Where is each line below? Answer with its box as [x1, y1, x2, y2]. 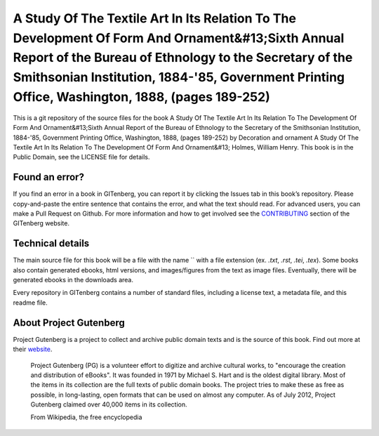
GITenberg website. [13, 219, 70, 227]
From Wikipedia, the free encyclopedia [30, 413, 142, 421]
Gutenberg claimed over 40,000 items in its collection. [30, 400, 187, 409]
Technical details [13, 237, 90, 249]
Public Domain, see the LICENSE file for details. [13, 153, 150, 161]
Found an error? [13, 171, 84, 183]
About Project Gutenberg [13, 317, 126, 329]
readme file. [13, 298, 48, 307]
